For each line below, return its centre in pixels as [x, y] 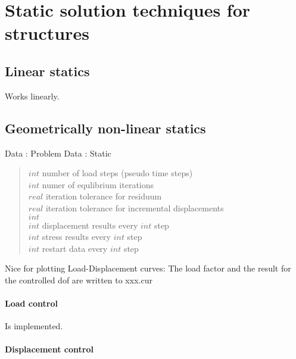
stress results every [76, 237]
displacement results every [90, 225]
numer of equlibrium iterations [98, 184]
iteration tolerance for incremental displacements [135, 207]
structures [47, 33]
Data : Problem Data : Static [58, 153]
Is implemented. [34, 326]
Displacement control [49, 349]
